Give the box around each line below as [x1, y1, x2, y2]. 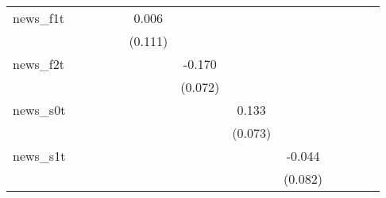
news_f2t [13, 55, 64, 73]
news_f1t [13, 9, 64, 27]
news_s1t [13, 147, 66, 165]
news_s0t [13, 101, 66, 119]
